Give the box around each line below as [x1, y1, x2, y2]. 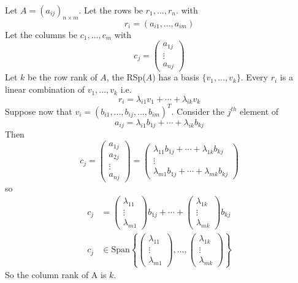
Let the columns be [5, 28, 78, 41]
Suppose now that [5, 104, 72, 117]
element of [240, 104, 279, 117]
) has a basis [152, 71, 199, 83]
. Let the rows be [78, 4, 143, 16]
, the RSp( [106, 71, 146, 83]
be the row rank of [28, 71, 97, 83]
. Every [240, 71, 268, 83]
